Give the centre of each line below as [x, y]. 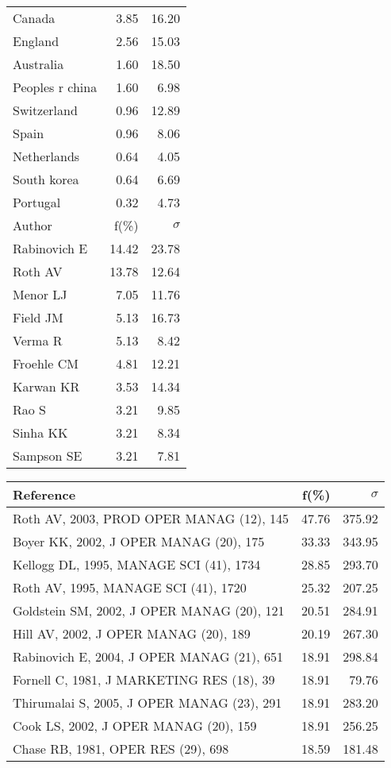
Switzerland [45, 110]
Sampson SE [48, 455]
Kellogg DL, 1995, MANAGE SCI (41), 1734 [137, 564]
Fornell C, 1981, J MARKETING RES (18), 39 [144, 679]
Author [33, 225]
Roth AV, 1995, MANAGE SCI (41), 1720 [130, 587]
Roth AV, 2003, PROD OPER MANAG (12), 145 [151, 518]
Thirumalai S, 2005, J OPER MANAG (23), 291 [148, 702]
